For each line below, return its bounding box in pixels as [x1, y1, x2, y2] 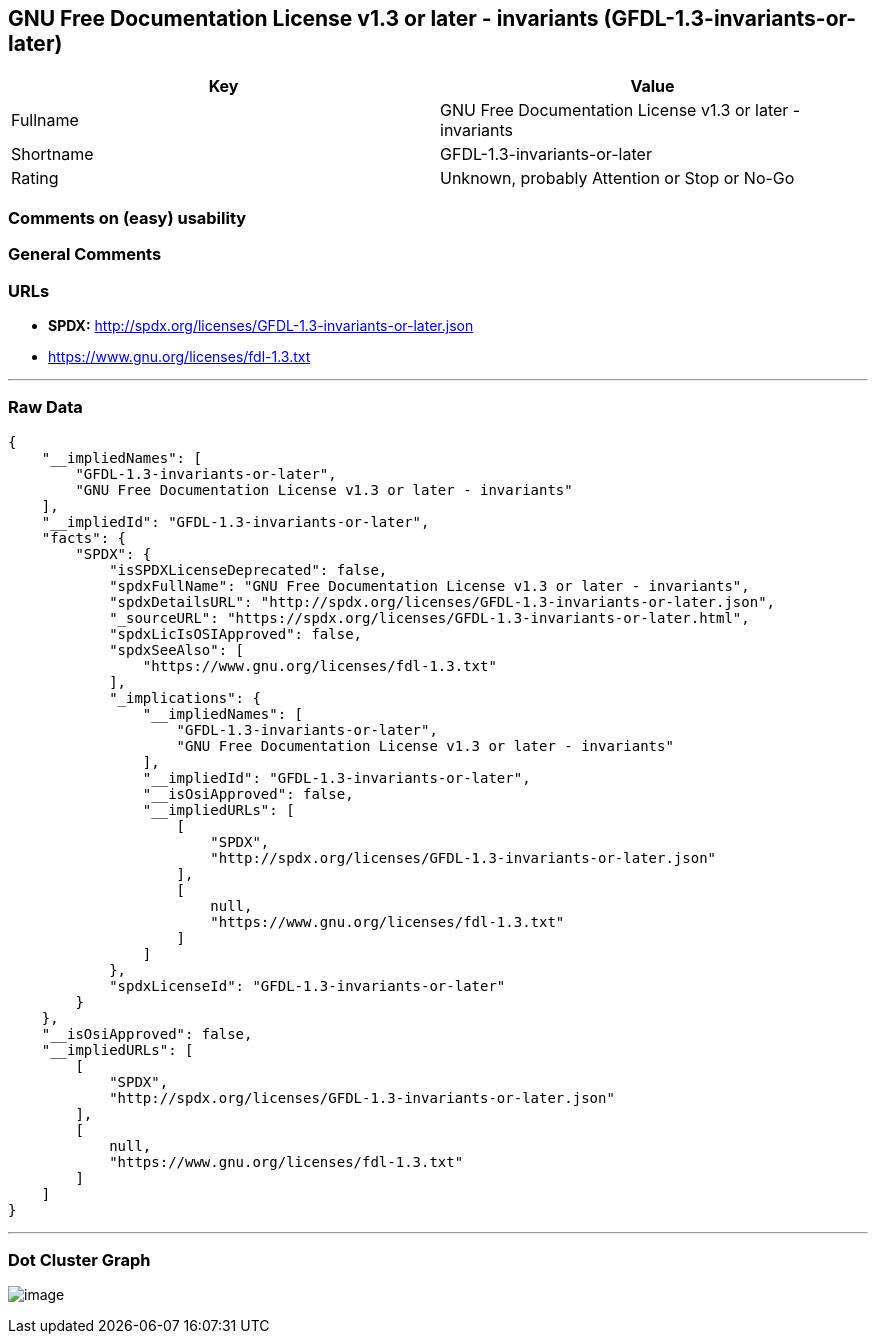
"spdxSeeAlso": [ [109, 641, 245, 658]
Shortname [11, 144, 94, 165]
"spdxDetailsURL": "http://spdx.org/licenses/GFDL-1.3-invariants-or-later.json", [109, 593, 776, 610]
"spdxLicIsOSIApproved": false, [109, 625, 363, 642]
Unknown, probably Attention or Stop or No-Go [440, 168, 795, 189]
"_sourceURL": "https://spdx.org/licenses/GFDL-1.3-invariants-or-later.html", [109, 609, 750, 626]
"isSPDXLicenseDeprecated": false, [109, 561, 388, 578]
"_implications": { [109, 689, 261, 706]
